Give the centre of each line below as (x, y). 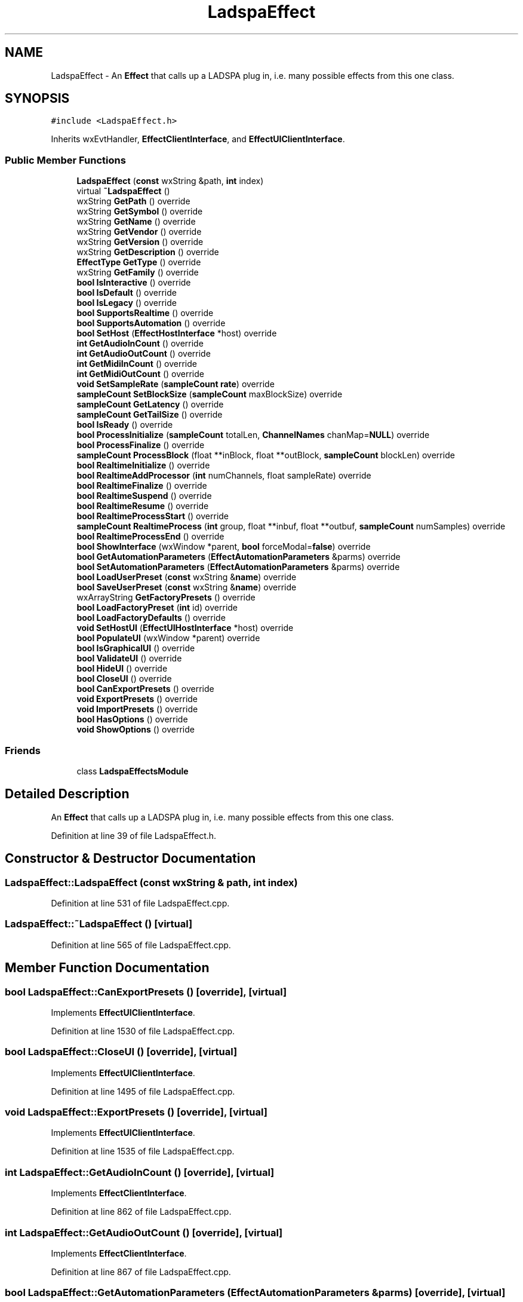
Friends (23, 750)
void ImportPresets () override (137, 709)
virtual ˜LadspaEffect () (123, 191)
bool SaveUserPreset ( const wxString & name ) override (187, 587)
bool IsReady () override (125, 425)
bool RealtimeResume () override (143, 506)
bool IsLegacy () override (127, 303)
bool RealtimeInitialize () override (143, 465)
